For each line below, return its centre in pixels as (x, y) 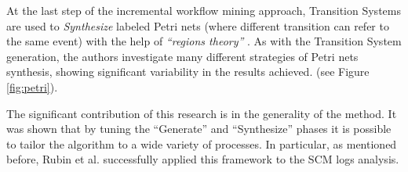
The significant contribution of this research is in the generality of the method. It (202, 113)
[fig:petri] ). (32, 86)
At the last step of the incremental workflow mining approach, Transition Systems (204, 10)
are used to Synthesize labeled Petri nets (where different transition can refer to (198, 25)
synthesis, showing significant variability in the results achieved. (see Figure (188, 72)
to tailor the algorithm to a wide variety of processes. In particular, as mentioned (202, 143)
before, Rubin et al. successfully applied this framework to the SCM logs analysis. (203, 159)
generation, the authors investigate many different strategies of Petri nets (182, 56)
